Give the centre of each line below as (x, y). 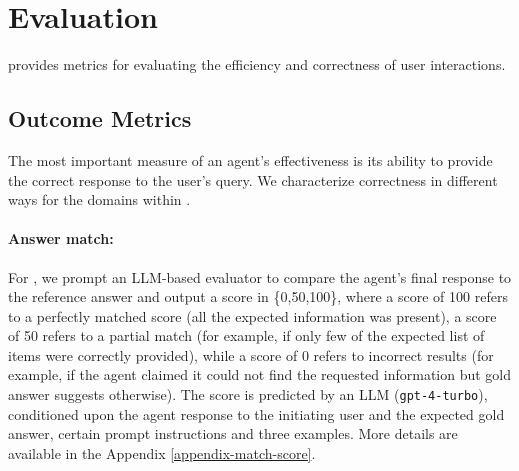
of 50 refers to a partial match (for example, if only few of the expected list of (246, 335)
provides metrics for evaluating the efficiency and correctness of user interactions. (257, 64)
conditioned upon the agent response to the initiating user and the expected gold (256, 413)
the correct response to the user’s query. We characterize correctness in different (253, 179)
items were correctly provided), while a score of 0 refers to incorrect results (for (251, 354)
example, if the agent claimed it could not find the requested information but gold (260, 374)
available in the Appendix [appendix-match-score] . (162, 452)
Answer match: (61, 238)
